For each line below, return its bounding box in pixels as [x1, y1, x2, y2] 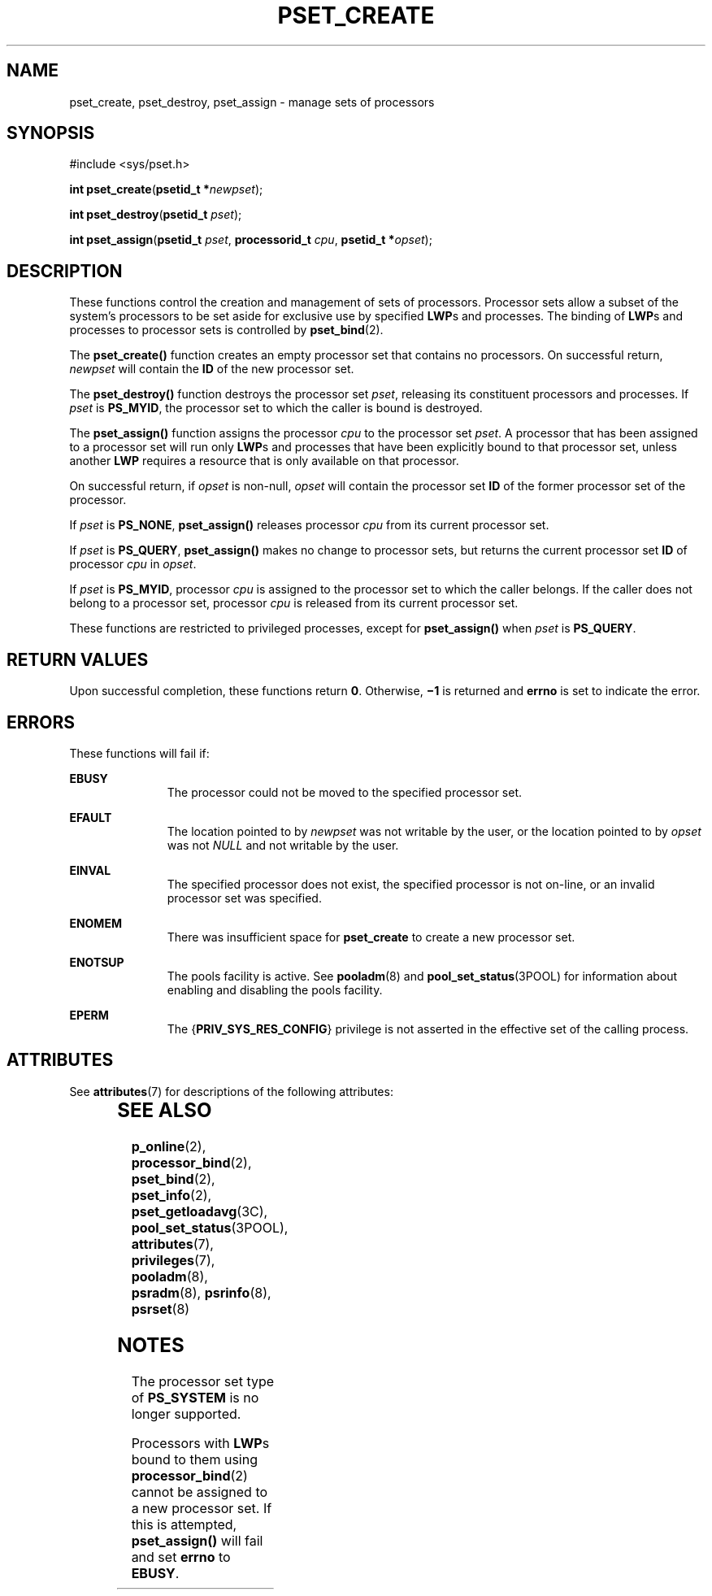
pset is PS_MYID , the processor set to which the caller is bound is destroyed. [69, 401, 483, 415]
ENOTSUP [69, 955, 124, 969]
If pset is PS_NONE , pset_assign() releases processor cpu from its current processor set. [69, 518, 549, 533]
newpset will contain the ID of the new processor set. [69, 362, 354, 376]
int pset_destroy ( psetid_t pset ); [69, 207, 242, 222]
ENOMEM [69, 915, 122, 930]
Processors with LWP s [131, 1434, 270, 1451]
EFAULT [69, 810, 112, 824]
